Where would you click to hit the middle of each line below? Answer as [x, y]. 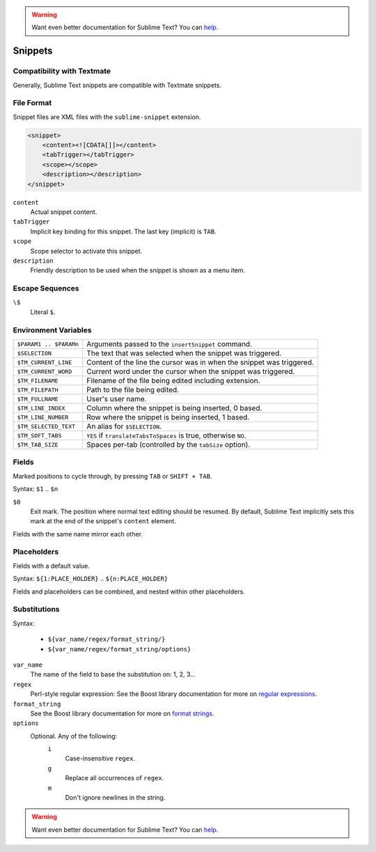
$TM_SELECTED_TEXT [46, 426]
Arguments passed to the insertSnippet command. [169, 344]
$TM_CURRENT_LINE [45, 362]
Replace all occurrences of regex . [115, 778]
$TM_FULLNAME [38, 399]
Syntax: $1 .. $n [36, 489]
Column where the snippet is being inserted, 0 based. [174, 408]
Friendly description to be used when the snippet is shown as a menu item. [138, 270]
